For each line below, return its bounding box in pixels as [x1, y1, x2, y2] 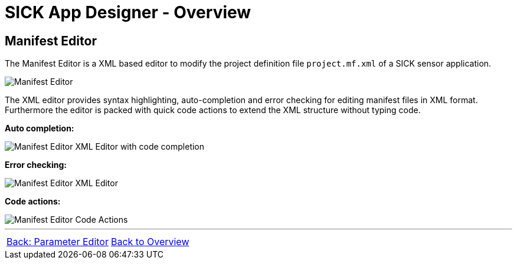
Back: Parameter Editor [6, 236, 109, 248]
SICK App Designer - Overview [5, 2, 251, 22]
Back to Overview [110, 236, 189, 248]
